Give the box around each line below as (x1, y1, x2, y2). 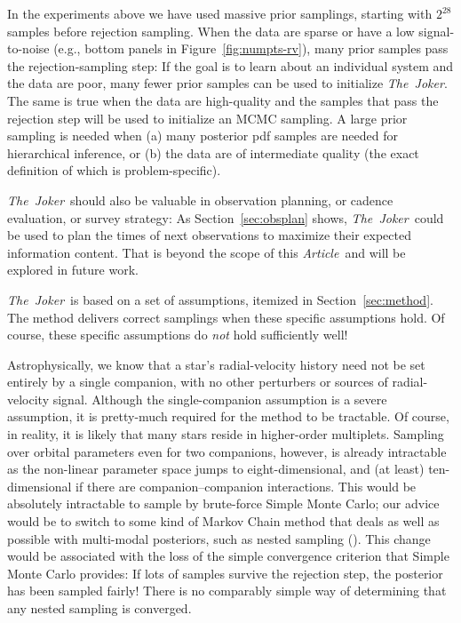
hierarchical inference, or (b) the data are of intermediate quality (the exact (7, 143, 419, 162)
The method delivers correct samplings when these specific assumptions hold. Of (7, 308, 445, 326)
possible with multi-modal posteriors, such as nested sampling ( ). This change (7, 529, 431, 547)
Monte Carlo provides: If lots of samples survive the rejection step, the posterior (7, 563, 443, 582)
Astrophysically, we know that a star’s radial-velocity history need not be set (7, 355, 425, 373)
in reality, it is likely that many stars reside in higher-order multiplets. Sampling (7, 425, 444, 443)
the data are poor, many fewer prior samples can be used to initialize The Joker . (7, 74, 448, 92)
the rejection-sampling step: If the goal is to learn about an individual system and (7, 56, 454, 75)
